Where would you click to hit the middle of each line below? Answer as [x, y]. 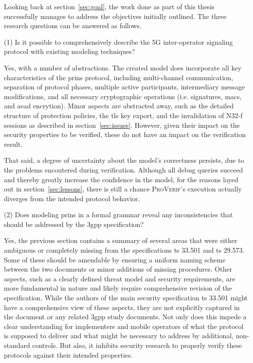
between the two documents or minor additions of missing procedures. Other [118, 269]
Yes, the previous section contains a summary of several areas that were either [121, 240]
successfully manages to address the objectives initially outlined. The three [115, 16]
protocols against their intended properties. [68, 354]
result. [13, 144]
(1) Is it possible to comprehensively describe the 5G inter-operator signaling [118, 42]
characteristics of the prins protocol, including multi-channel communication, [118, 77]
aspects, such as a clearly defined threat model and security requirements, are [120, 278]
